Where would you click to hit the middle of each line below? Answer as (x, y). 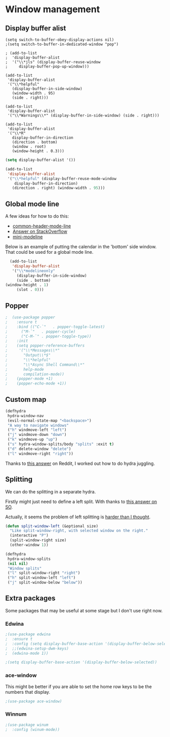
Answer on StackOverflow (40, 231)
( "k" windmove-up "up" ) (32, 439)
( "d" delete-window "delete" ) (39, 449)
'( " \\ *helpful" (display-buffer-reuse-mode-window (62, 179)
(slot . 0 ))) (30, 290)
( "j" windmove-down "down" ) (37, 435)
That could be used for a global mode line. (49, 252)
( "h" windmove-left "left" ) (37, 430)
